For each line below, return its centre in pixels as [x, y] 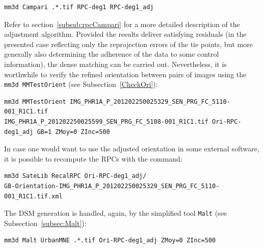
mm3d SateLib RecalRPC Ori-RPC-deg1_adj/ [75, 176]
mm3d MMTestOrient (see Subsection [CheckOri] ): [81, 84]
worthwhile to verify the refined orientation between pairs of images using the [125, 74]
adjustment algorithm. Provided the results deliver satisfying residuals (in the [125, 34]
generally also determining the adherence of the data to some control [112, 54]
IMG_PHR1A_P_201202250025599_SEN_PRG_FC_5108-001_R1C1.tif [106, 122]
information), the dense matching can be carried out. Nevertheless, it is [115, 64]
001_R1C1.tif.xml [33, 196]
